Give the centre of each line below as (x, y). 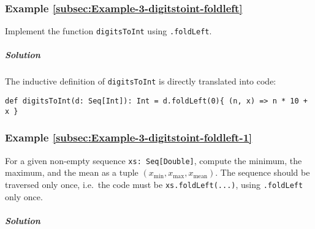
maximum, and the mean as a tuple (72, 172)
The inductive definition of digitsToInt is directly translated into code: (141, 81)
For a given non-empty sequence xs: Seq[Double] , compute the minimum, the (154, 160)
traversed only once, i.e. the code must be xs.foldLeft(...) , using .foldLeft (154, 184)
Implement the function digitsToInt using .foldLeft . (108, 31)
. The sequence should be (263, 172)
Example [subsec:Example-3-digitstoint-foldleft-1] (129, 137)
